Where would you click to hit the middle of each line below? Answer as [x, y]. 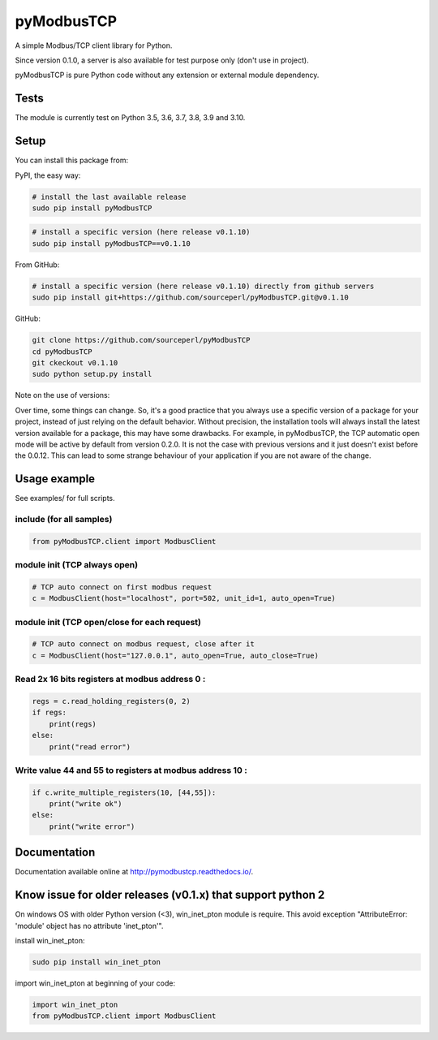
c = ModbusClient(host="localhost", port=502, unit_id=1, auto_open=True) [184, 598]
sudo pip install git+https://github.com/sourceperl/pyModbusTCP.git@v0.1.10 [190, 298]
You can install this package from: [72, 160]
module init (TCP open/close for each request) [108, 622]
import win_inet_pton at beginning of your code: [95, 983]
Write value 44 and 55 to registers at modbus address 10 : [131, 770]
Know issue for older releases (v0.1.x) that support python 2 [170, 895]
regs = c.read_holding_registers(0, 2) [111, 701]
